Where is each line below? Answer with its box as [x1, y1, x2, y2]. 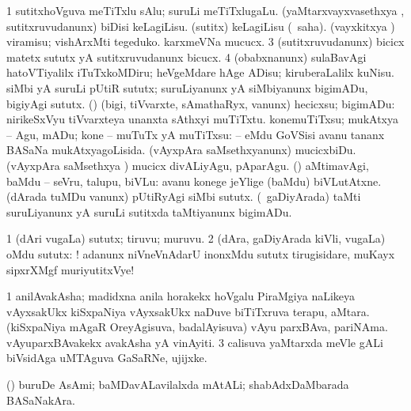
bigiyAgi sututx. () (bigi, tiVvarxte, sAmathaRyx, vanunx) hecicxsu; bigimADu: [6, 95, 395, 111]
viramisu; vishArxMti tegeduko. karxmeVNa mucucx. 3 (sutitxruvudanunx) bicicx [6, 33, 405, 50]
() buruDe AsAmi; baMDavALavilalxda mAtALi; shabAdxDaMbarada [6, 376, 349, 393]
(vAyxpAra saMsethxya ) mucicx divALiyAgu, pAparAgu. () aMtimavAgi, [6, 156, 369, 173]
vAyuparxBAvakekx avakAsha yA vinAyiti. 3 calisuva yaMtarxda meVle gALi [6, 334, 383, 350]
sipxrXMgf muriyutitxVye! [6, 261, 135, 277]
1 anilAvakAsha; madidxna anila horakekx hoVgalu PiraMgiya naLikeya [6, 288, 356, 304]
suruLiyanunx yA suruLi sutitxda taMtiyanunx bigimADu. [6, 203, 292, 220]
